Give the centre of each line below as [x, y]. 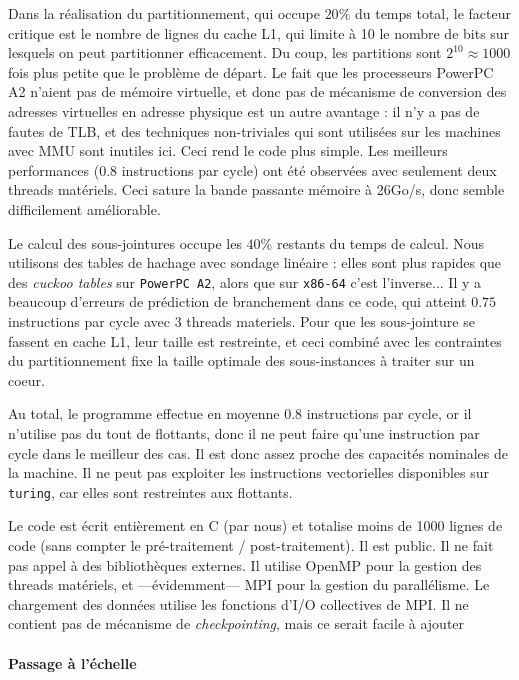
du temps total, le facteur [433, 13]
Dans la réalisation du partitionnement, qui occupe [164, 13]
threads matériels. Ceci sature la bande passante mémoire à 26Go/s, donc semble [256, 189]
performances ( [54, 169]
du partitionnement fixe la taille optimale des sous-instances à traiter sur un [241, 360]
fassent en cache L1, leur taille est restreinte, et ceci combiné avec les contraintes [255, 340]
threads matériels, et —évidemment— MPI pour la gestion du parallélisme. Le [249, 584]
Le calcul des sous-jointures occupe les [125, 242]
